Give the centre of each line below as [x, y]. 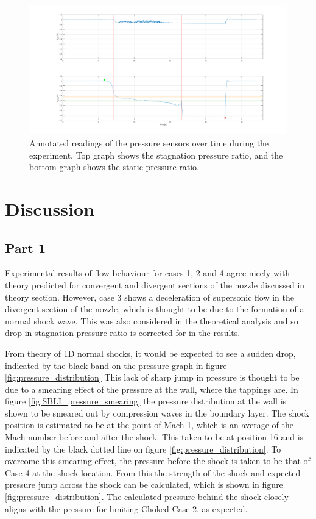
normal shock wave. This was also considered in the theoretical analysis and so [152, 320]
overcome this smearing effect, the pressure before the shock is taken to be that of [158, 461]
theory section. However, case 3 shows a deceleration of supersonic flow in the [149, 297]
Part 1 [26, 247]
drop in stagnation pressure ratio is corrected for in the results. [123, 333]
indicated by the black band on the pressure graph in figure [116, 365]
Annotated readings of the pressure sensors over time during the [149, 143]
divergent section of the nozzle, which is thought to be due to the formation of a [155, 309]
